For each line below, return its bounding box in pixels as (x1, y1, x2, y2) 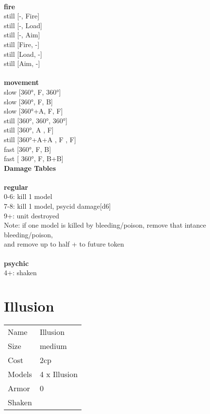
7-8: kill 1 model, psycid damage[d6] (4, 201, 111, 211)
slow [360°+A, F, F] (4, 106, 63, 116)
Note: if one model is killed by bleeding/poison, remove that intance (4, 220, 206, 230)
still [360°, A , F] (4, 125, 54, 135)
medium (39, 340, 67, 351)
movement (4, 77, 39, 87)
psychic (4, 258, 29, 268)
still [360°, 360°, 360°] (4, 115, 67, 125)
